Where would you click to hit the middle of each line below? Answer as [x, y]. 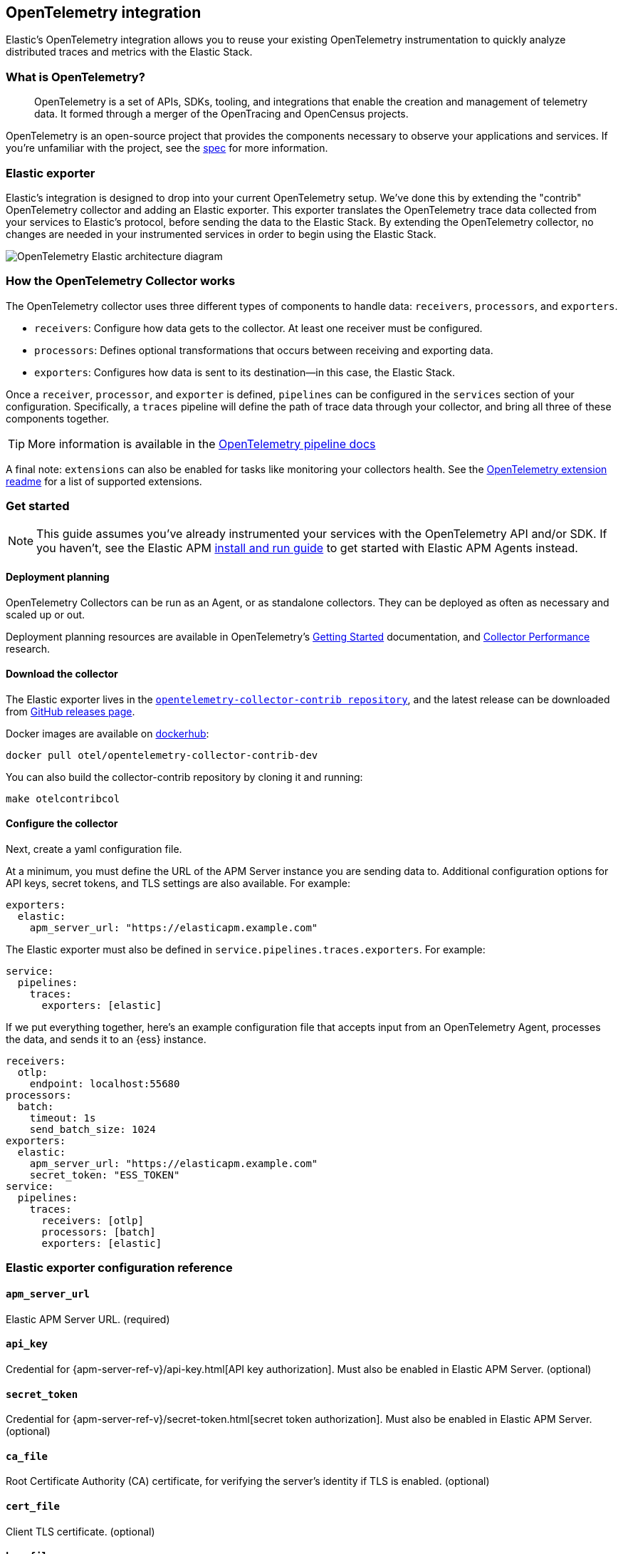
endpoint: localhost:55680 [105, 1084]
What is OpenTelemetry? [75, 77]
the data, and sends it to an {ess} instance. [106, 1040]
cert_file [33, 1506]
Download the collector [62, 674]
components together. [58, 418]
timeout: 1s [63, 1118]
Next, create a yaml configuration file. [94, 849]
